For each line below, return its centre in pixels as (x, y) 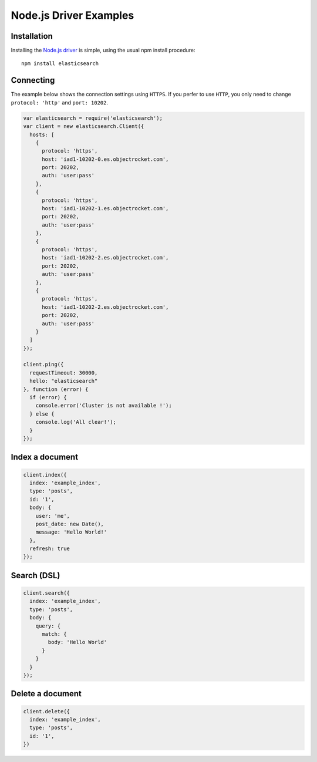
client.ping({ (43, 365)
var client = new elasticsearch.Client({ (84, 127)
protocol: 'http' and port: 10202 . (60, 102)
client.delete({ (47, 711)
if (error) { (48, 397)
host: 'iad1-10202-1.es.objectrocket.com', (105, 209)
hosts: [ (42, 134)
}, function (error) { (56, 389)
